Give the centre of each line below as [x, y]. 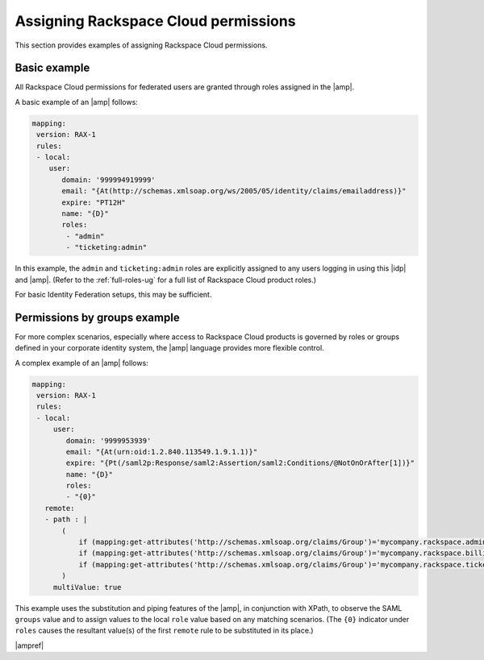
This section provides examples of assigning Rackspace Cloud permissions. [141, 45]
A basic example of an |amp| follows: [77, 102]
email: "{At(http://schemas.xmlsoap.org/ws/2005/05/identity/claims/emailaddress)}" [234, 191]
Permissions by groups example [98, 317]
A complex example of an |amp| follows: [81, 363]
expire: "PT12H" [94, 202]
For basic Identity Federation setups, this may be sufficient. [113, 294]
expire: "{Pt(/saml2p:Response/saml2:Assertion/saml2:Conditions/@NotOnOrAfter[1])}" [240, 463]
